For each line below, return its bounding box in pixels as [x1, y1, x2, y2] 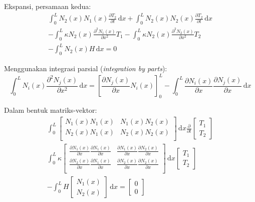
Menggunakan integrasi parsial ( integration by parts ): [4, 63, 167, 74]
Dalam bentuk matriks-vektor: [4, 104, 97, 115]
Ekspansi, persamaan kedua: [4, 1, 91, 11]
